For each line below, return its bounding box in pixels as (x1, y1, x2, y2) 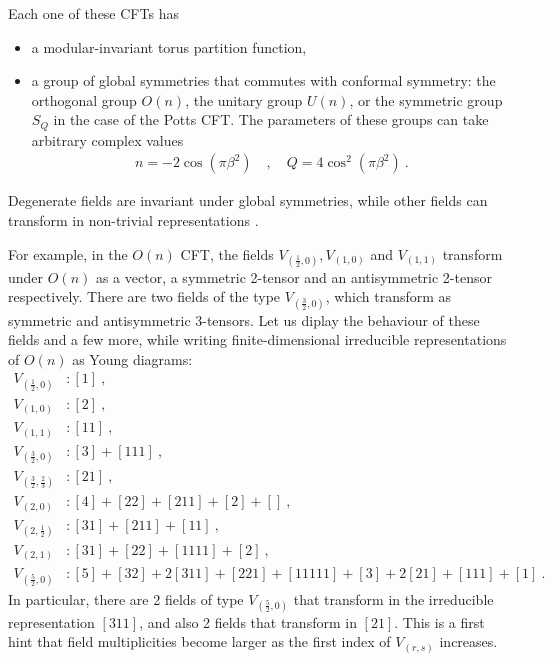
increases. (439, 631, 498, 652)
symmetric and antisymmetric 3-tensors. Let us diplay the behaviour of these (8, 309, 480, 330)
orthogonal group (31, 89, 137, 110)
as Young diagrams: (72, 348, 193, 369)
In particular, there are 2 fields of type (8, 588, 244, 609)
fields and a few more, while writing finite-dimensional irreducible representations (8, 329, 507, 350)
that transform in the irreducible (293, 588, 494, 609)
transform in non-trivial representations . (8, 210, 259, 231)
